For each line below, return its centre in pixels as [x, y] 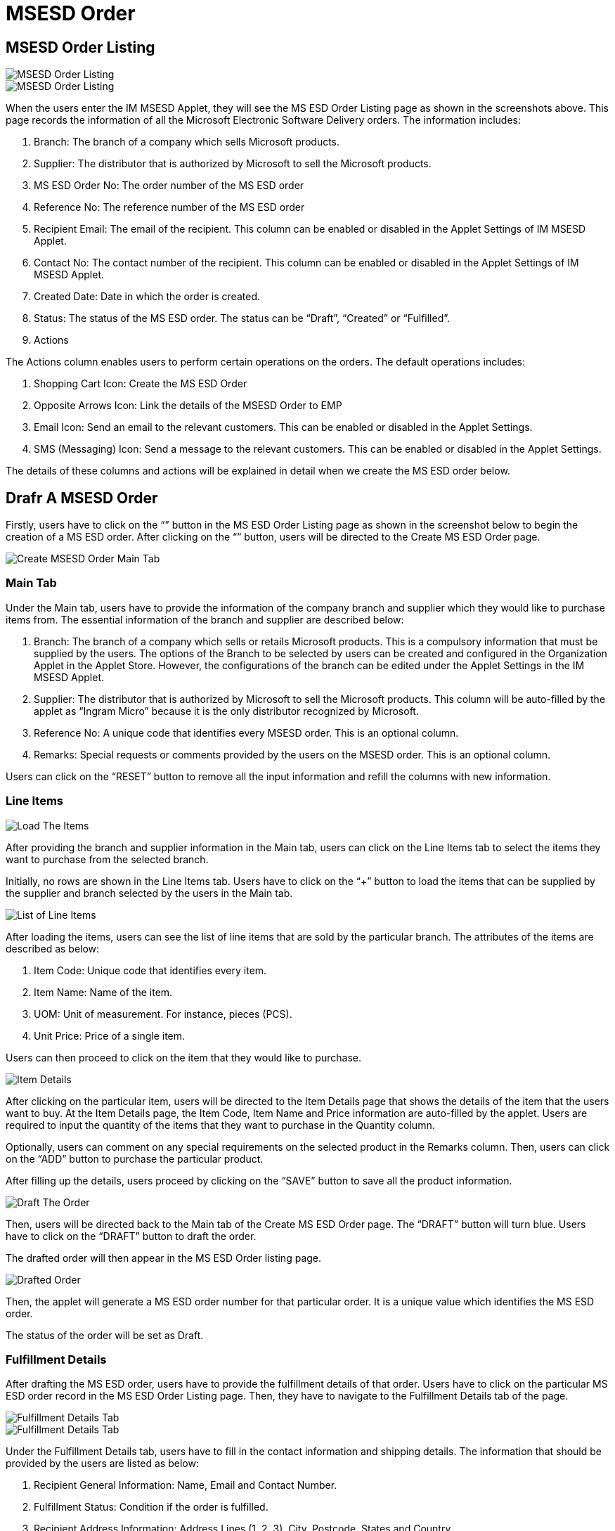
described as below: [53, 948]
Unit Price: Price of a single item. [110, 1035]
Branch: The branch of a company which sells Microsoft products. [187, 142]
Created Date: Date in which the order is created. [147, 297]
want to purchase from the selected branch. [107, 859]
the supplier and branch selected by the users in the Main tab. [149, 893]
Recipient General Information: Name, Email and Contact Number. [186, 1485]
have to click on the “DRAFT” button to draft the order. [131, 1236]
